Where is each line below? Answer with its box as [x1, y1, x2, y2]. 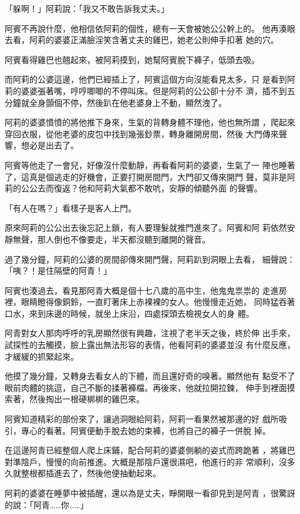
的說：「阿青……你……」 [5, 498, 89, 510]
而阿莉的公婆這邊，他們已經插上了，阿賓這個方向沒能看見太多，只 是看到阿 [5, 73, 295, 85]
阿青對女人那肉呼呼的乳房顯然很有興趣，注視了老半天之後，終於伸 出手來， [5, 327, 295, 339]
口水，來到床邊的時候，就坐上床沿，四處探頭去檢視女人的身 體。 [5, 307, 254, 319]
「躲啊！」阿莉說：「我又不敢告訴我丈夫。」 [5, 2, 169, 14]
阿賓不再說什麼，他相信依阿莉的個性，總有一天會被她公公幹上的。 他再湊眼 [5, 22, 295, 34]
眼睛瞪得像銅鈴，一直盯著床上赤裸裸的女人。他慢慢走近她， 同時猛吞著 [21, 296, 295, 308]
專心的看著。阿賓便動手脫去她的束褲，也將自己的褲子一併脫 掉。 [21, 424, 271, 436]
